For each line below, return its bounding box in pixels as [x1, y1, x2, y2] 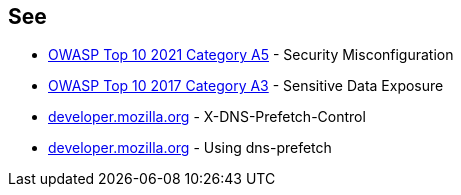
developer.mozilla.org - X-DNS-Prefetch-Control [48, 108, 366, 126]
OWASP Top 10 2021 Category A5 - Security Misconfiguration [48, 46, 454, 64]
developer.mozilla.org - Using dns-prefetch [48, 139, 332, 157]
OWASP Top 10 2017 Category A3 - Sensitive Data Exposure [48, 77, 444, 95]
